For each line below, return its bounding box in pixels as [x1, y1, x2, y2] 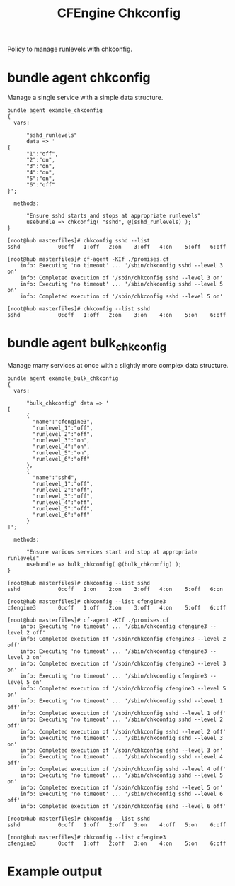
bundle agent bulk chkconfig [7, 335, 167, 354]
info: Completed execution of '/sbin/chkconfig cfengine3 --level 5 [20, 685, 227, 692]
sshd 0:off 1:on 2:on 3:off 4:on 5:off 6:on [7, 585, 223, 593]
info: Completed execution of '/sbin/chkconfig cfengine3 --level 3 [20, 660, 227, 667]
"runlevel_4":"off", [33, 498, 93, 506]
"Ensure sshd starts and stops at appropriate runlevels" [25, 213, 201, 220]
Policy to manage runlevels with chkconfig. [7, 45, 133, 54]
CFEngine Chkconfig [57, 5, 181, 21]
